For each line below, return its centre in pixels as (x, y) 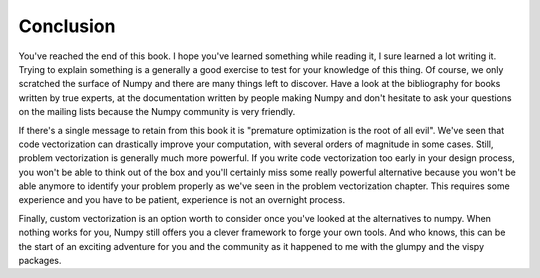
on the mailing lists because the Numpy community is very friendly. (157, 112)
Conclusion (67, 26)
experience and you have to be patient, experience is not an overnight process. (181, 200)
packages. (40, 261)
